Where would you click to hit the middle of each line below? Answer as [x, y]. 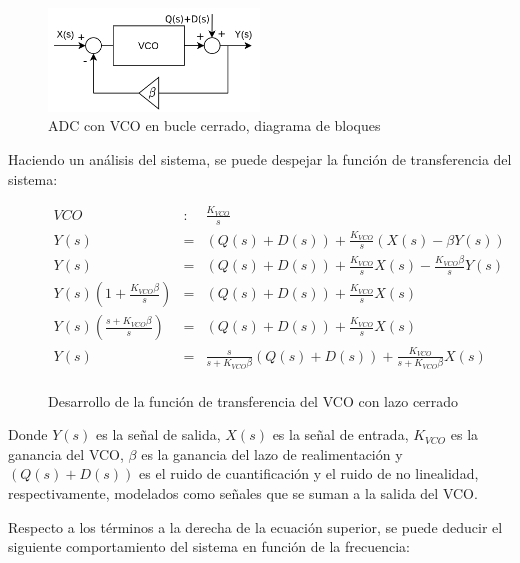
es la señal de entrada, [340, 434]
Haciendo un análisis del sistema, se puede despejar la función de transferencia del [260, 159]
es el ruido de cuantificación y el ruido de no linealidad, [309, 473]
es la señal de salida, [158, 434]
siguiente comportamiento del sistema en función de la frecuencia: [209, 546]
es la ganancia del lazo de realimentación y [272, 453]
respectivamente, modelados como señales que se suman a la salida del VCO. [243, 492]
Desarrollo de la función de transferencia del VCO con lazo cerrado [253, 400]
